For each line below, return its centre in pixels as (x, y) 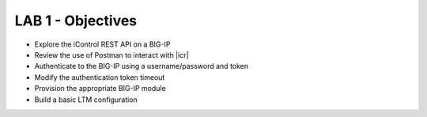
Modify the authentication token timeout (100, 77)
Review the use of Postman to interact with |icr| (111, 55)
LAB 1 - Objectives (76, 21)
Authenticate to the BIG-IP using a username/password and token (142, 66)
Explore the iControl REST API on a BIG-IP (102, 44)
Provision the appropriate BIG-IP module (100, 89)
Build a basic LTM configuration (86, 100)
